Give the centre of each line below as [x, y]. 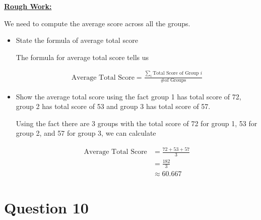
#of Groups [173, 80]
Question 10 [46, 207]
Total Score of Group [176, 73]
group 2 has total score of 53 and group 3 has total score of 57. [113, 106]
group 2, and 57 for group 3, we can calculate [86, 133]
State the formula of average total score [77, 40]
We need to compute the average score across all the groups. [97, 23]
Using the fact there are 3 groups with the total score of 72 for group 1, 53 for [137, 123]
